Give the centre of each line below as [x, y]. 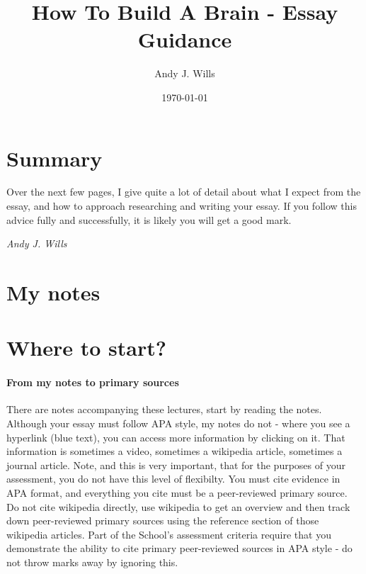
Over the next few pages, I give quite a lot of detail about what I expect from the [184, 192]
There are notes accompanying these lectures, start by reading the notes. [164, 409]
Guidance [185, 39]
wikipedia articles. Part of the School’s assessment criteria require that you [169, 534]
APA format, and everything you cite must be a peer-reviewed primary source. [177, 492]
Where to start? [86, 348]
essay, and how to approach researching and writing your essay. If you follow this [182, 206]
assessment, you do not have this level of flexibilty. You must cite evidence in [173, 479]
